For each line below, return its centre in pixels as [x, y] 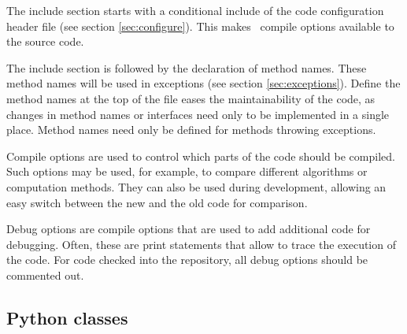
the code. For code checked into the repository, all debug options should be [187, 260]
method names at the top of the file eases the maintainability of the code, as [191, 98]
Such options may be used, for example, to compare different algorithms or [187, 171]
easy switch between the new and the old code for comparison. [157, 202]
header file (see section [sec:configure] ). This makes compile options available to [200, 26]
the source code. [45, 41]
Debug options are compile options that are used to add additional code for [189, 229]
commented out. [45, 275]
